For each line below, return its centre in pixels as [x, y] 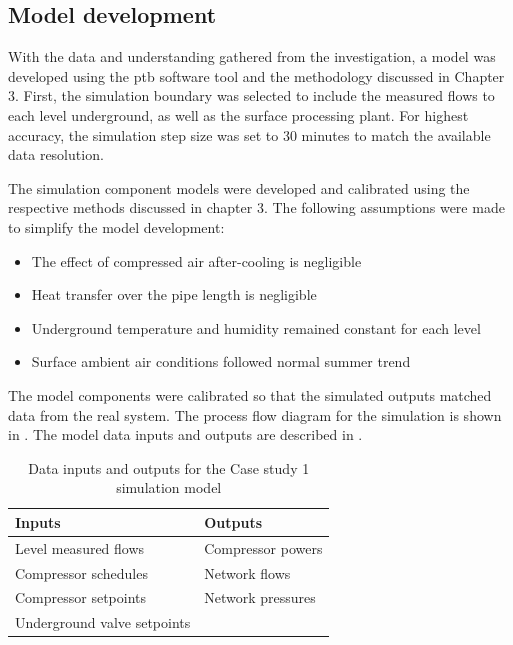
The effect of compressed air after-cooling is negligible [196, 260]
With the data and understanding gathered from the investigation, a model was [252, 56]
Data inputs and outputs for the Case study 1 [169, 467]
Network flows [247, 572]
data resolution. [56, 154]
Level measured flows [80, 547]
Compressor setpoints [81, 597]
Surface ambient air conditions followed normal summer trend [221, 361]
